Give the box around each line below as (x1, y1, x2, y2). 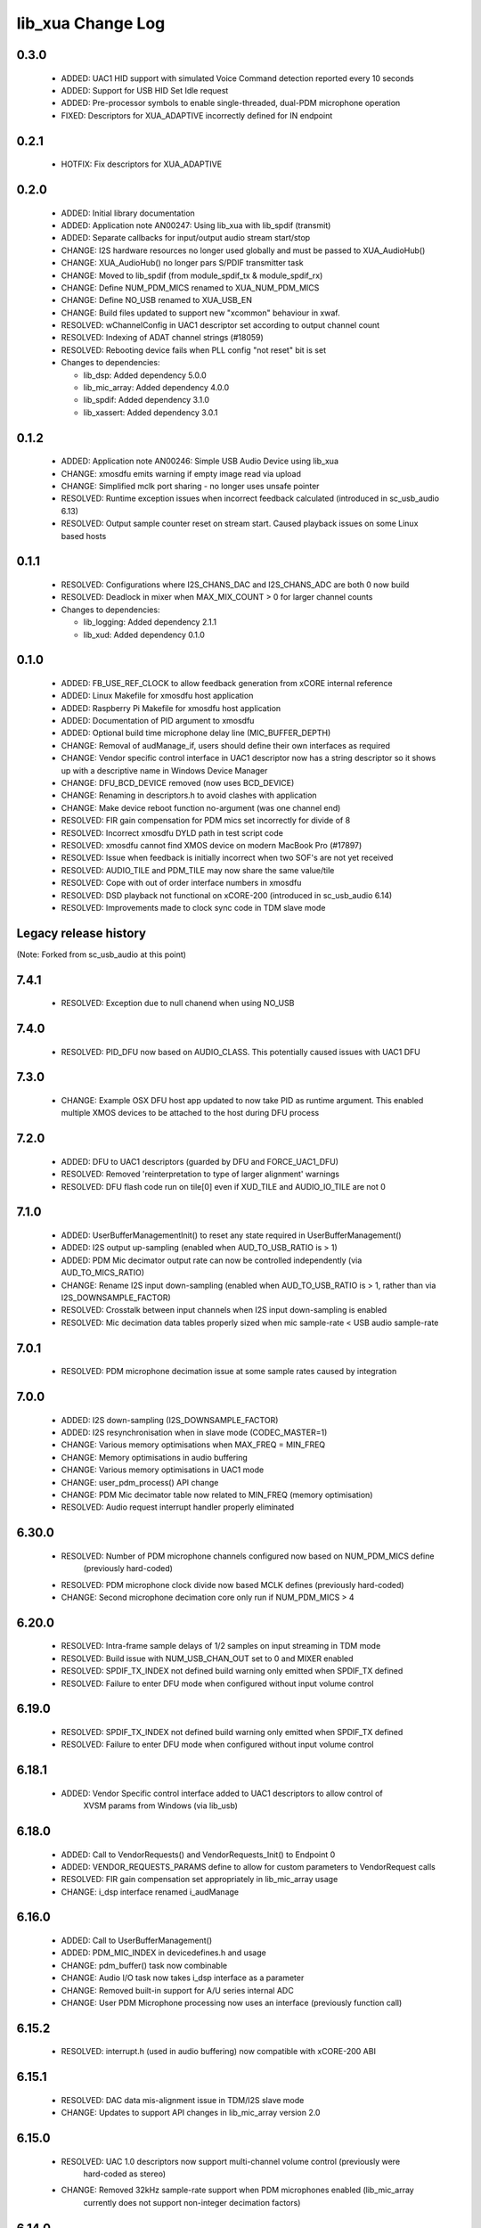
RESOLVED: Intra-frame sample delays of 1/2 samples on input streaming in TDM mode (61, 1641, 381, 1651)
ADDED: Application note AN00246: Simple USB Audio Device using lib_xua (61, 455, 338, 467)
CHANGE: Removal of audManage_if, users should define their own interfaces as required (61, 740, 391, 750)
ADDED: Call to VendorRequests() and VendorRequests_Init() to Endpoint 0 (61, 1849, 336, 1860)
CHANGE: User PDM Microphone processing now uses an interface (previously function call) (61, 1997, 403, 2009)
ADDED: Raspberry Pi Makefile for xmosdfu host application (61, 702, 281, 713)
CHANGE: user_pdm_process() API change (61, 1477, 219, 1487)
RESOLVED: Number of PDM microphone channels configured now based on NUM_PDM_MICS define (61, 1551, 435, 1561)
